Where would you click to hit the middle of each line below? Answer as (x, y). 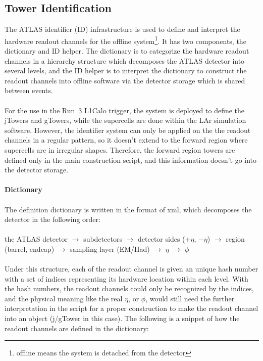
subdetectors (103, 239)
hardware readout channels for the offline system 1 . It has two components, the (125, 40)
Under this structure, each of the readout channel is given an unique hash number (131, 269)
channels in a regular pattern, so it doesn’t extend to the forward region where (126, 140)
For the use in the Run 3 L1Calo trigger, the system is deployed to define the (125, 110)
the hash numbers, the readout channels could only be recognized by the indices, (129, 288)
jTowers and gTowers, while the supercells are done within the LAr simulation (125, 120)
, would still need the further (190, 298)
